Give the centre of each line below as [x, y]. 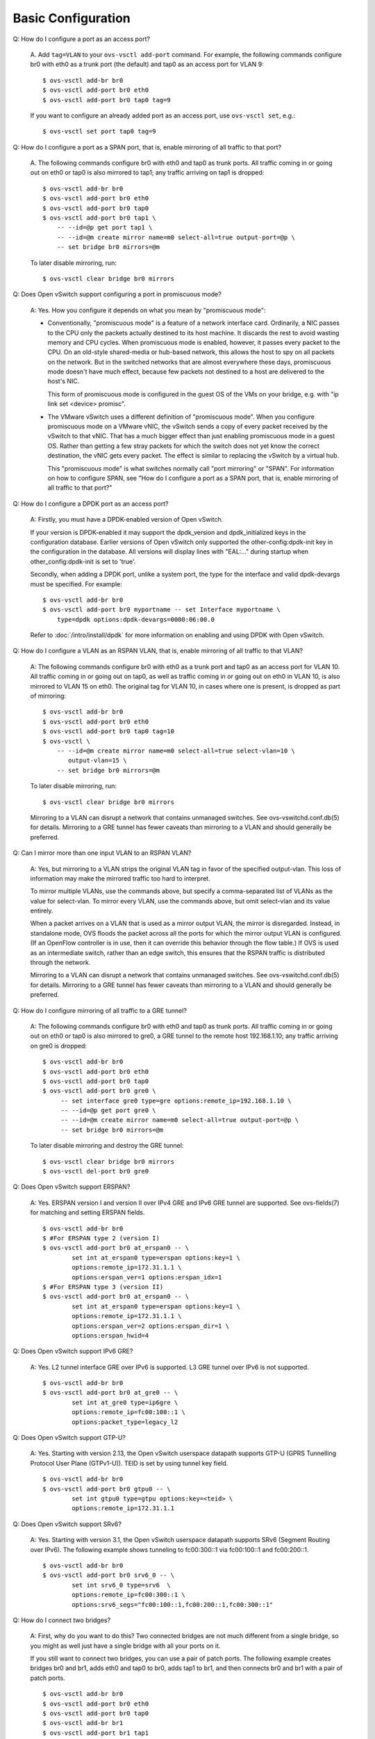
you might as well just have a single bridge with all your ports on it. [125, 1646]
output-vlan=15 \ [98, 761]
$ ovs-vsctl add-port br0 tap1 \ [99, 218]
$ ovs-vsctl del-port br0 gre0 [96, 1171]
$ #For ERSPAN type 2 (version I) [101, 1238]
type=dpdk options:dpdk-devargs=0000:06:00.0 [136, 619]
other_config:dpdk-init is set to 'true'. [83, 561]
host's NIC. [64, 381]
